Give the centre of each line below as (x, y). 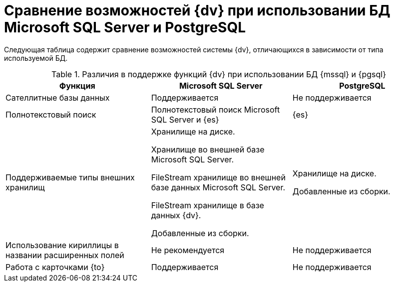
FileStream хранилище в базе (207, 205)
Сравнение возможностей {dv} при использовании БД (197, 10)
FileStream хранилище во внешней (218, 177)
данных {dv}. (176, 215)
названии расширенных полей (65, 255)
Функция (77, 85)
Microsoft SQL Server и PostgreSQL (125, 27)
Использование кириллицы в (62, 245)
